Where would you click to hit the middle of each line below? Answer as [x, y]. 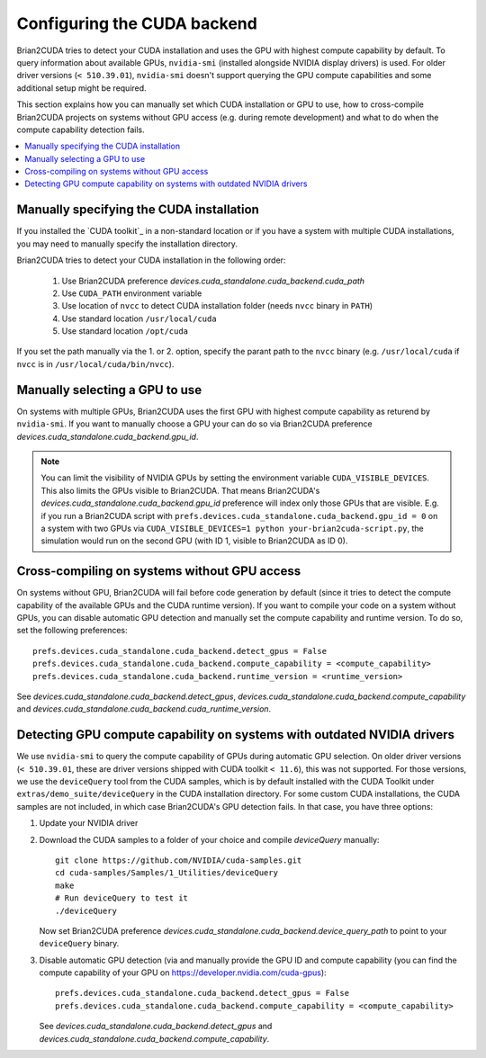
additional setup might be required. [82, 88]
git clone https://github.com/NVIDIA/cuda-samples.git [179, 860]
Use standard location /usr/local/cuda [139, 318]
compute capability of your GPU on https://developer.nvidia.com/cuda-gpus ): [183, 973]
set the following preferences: [72, 631]
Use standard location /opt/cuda [125, 331]
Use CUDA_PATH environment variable [132, 293]
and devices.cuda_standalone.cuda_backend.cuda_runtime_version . [144, 709]
